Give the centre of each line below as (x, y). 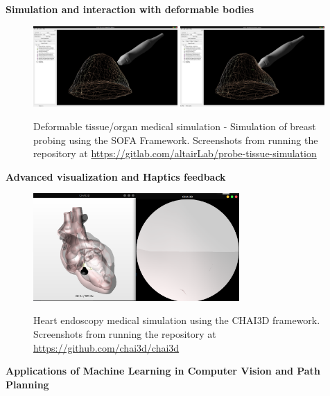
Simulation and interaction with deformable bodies (130, 9)
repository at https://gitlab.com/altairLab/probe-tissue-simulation (175, 153)
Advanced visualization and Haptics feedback (116, 176)
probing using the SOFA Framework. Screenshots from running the (176, 139)
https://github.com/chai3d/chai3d (106, 347)
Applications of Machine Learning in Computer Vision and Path (163, 371)
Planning (27, 384)
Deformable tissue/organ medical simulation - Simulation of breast (175, 126)
